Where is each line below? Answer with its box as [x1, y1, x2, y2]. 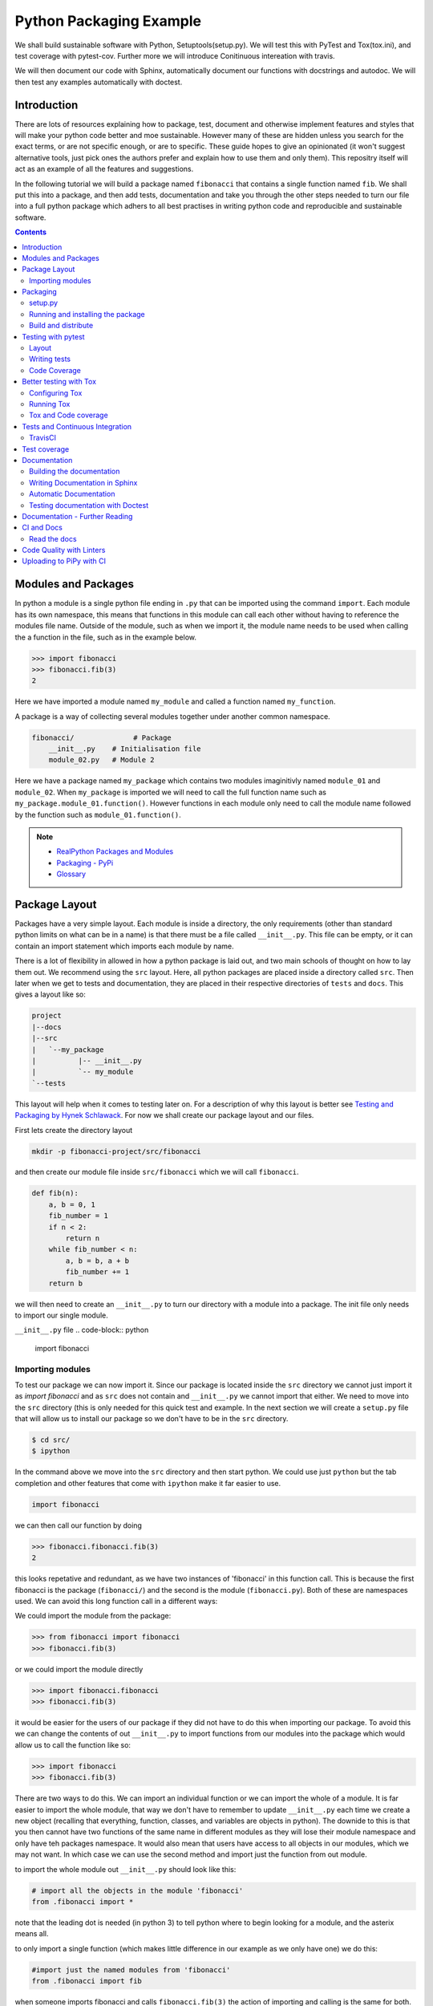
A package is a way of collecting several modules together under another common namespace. [14, 711, 330, 721]
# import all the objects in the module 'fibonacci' [31, 1886, 244, 1895]
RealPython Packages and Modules [56, 847, 174, 856]
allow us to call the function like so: [14, 1740, 132, 1749]
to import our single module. [14, 1310, 108, 1320]
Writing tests [29, 354, 71, 364]
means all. [14, 1929, 49, 1939]
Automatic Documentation [29, 489, 115, 499]
